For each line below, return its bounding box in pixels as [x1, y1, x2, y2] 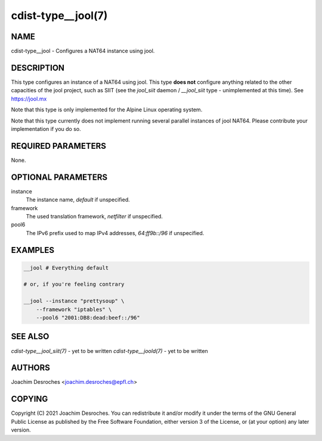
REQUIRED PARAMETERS [11, 140, 107, 151]
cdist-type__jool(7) [11, 9, 108, 22]
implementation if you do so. [11, 125, 81, 132]
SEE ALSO [11, 331, 49, 342]
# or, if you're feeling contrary [23, 281, 125, 288]
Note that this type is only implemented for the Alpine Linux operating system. [11, 106, 203, 113]
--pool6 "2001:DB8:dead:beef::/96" [36, 314, 140, 321]
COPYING [11, 394, 48, 404]
